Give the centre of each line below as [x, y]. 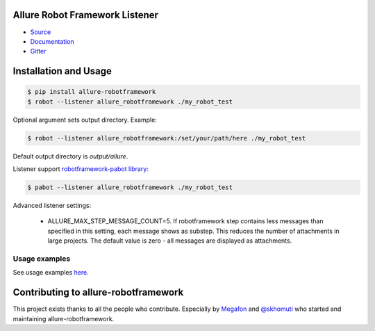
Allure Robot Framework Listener [86, 15]
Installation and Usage [62, 71]
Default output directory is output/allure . [70, 156]
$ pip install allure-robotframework [92, 92]
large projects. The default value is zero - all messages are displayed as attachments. [170, 241]
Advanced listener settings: [52, 205]
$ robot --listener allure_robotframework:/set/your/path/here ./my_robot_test [167, 138]
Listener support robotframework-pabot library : [81, 169]
